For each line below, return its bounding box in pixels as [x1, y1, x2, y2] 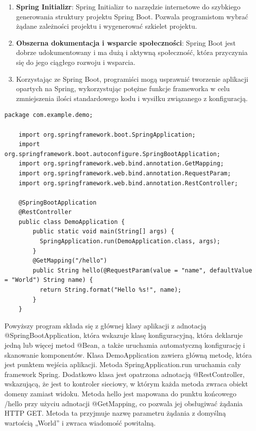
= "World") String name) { [4, 276, 93, 284]
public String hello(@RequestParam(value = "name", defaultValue [33, 267, 253, 274]
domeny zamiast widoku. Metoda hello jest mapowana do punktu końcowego [4, 388, 237, 398]
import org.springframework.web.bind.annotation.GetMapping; [18, 160, 224, 167]
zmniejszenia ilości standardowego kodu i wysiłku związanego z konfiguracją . [16, 93, 248, 103]
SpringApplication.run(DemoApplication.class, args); [40, 238, 220, 245]
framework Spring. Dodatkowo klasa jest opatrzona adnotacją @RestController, [4, 369, 245, 379]
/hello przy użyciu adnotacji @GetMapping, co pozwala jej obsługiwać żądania [4, 398, 243, 408]
